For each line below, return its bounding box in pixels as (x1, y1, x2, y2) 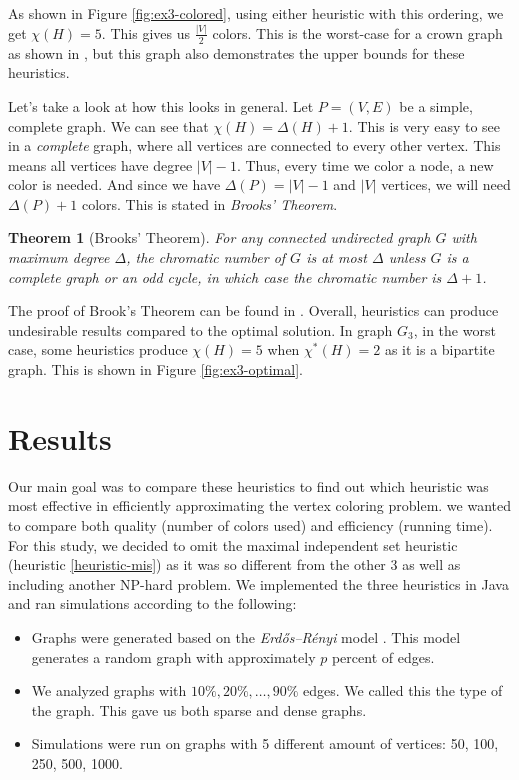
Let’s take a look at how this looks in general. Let (8, 95, 314, 116)
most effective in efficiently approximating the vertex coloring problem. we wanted (8, 495, 512, 516)
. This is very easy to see (348, 115, 501, 136)
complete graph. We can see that (8, 115, 209, 136)
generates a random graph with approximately (31, 646, 316, 667)
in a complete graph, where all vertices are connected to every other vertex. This (8, 135, 501, 156)
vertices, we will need (381, 174, 511, 195)
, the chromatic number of (126, 247, 286, 268)
